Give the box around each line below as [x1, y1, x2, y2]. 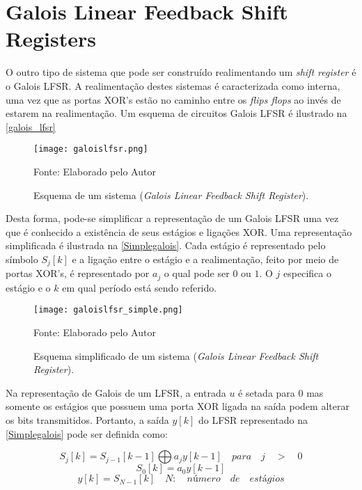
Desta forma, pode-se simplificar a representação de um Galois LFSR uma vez [6, 211, 339, 226]
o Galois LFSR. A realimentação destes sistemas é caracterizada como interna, [6, 78, 340, 93]
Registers [6, 24, 96, 53]
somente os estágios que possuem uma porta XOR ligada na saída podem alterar [6, 399, 349, 413]
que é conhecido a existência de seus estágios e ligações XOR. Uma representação [6, 224, 352, 239]
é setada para [238, 385, 295, 400]
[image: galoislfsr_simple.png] [33, 305, 183, 315]
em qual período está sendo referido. [62, 280, 217, 294]
